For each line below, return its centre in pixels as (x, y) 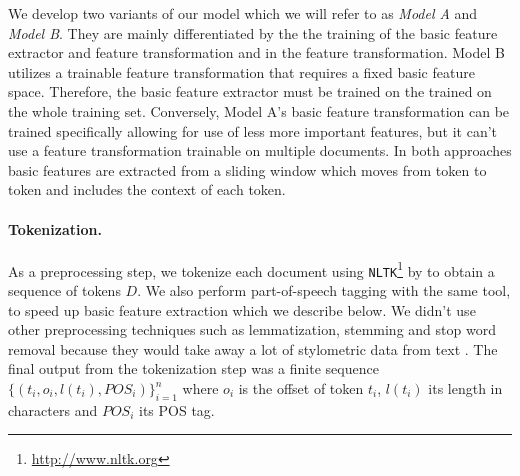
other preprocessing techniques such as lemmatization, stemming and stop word (252, 329)
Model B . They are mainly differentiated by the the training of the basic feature (253, 32)
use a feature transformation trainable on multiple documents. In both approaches (260, 150)
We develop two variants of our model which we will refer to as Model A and (243, 13)
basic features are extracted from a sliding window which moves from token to (247, 169)
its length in (465, 388)
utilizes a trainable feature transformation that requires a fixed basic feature (241, 71)
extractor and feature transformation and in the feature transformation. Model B (256, 52)
